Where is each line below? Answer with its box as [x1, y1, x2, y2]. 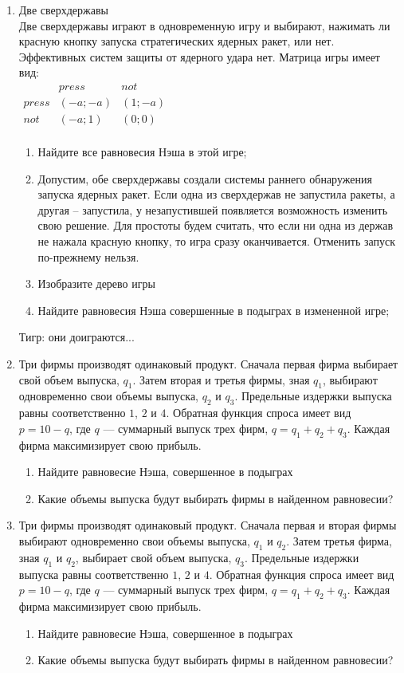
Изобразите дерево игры [37, 275, 155, 292]
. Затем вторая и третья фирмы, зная [132, 371, 310, 388]
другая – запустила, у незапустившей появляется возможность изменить [37, 201, 388, 218]
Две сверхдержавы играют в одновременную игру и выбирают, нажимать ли [18, 17, 390, 33]
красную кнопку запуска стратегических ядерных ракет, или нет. [18, 33, 335, 49]
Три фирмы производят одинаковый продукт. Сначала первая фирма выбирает [18, 356, 398, 372]
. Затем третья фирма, [286, 532, 392, 549]
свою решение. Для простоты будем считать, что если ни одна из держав [37, 217, 394, 234]
